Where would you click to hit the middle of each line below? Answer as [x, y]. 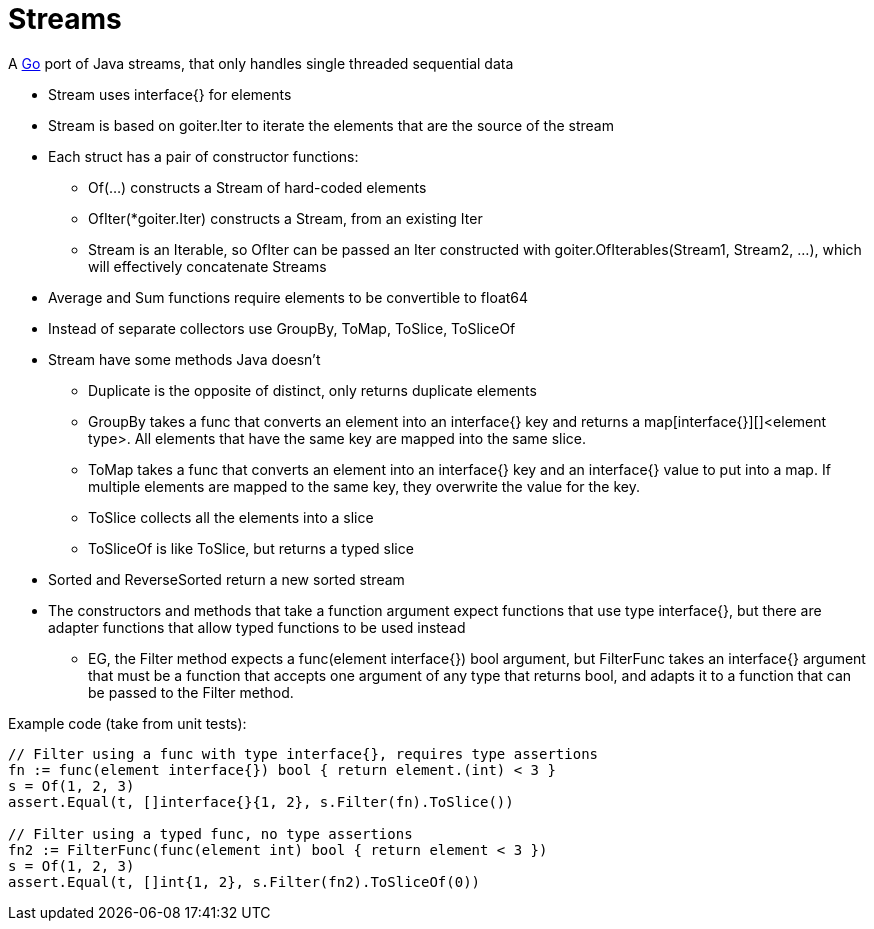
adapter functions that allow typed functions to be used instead [257, 627]
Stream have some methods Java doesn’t [184, 359]
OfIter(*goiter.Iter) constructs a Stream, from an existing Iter [285, 218]
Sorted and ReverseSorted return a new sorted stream [226, 579]
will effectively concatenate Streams [207, 266]
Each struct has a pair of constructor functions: [203, 156]
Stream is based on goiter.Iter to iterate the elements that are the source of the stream [331, 125]
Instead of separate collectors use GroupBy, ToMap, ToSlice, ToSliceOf [282, 328]
